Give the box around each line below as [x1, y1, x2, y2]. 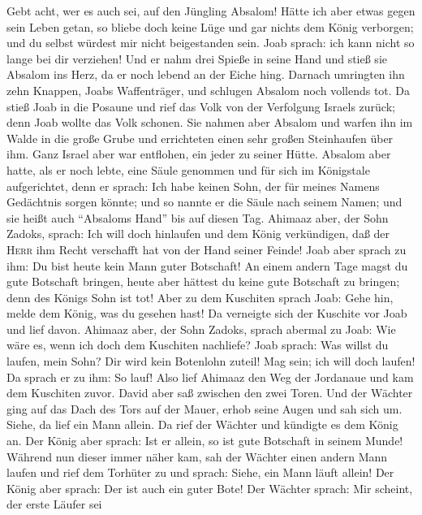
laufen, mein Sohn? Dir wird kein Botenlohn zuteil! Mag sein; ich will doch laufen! [6, 353, 416, 370]
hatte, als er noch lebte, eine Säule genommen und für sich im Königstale [6, 161, 370, 178]
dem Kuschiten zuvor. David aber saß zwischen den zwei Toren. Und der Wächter [6, 384, 413, 401]
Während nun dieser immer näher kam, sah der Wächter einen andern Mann [6, 448, 388, 465]
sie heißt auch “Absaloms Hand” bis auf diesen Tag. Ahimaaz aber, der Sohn [6, 209, 389, 226]
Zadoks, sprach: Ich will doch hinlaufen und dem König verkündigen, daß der [6, 225, 390, 242]
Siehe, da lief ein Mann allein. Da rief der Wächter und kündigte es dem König [6, 416, 398, 433]
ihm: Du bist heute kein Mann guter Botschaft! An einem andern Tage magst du [6, 257, 408, 274]
